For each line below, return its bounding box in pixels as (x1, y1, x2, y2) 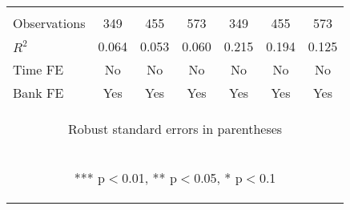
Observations (13, 14, 86, 32)
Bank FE (13, 83, 64, 102)
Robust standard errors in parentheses (68, 119, 283, 138)
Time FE (13, 60, 64, 79)
